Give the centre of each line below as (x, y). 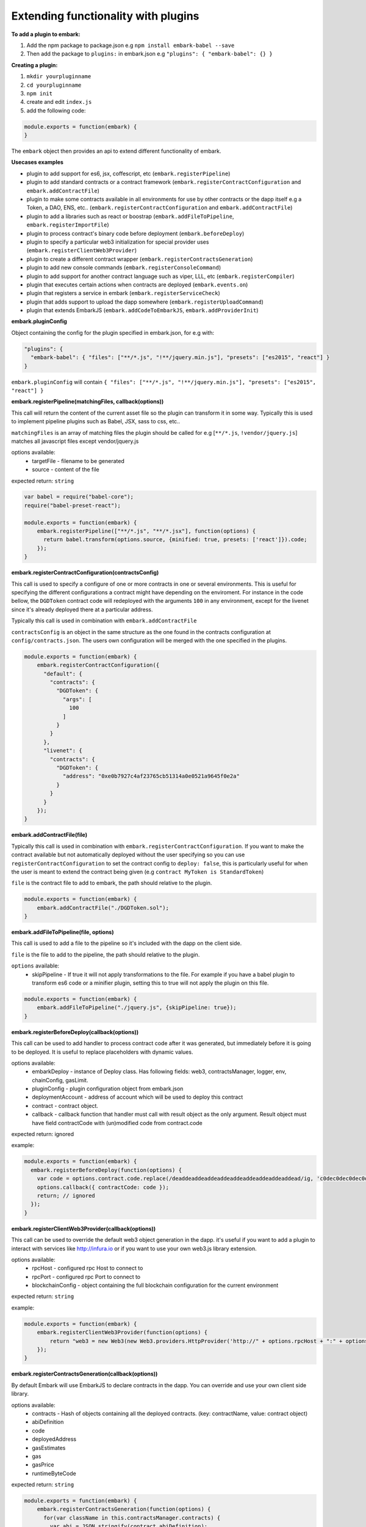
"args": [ (77, 699)
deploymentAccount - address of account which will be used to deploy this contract (138, 1097)
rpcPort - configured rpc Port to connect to (86, 1277)
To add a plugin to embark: (46, 34)
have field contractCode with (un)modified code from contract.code (117, 1123)
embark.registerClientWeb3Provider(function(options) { (122, 1332)
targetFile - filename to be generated (78, 461)
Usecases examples (38, 162)
